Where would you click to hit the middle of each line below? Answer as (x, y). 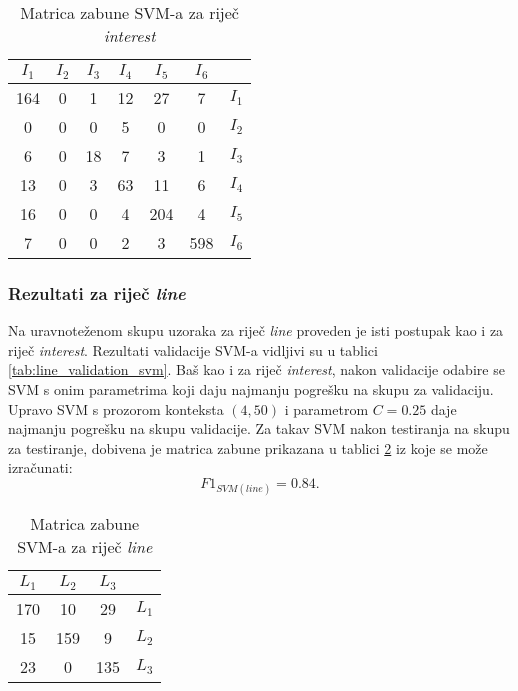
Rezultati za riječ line (97, 292)
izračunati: (40, 467)
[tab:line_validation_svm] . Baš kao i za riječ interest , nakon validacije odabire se (256, 369)
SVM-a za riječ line (85, 547)
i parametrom (326, 408)
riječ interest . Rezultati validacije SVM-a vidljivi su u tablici (193, 349)
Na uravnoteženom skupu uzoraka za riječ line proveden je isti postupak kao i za (256, 330)
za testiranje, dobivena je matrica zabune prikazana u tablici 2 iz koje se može (248, 447)
